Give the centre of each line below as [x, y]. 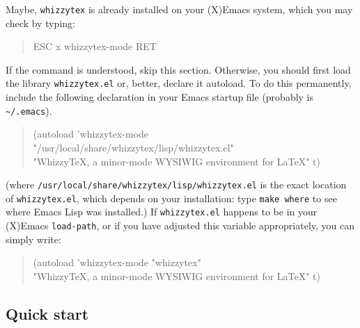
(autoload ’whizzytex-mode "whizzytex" [117, 262]
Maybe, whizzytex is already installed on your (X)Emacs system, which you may [179, 9]
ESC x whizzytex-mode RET [95, 46]
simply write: [33, 239]
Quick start [47, 313]
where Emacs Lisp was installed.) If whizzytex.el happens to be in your [162, 212]
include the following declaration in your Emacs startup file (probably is [160, 97]
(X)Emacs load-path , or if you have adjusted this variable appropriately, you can [180, 225]
